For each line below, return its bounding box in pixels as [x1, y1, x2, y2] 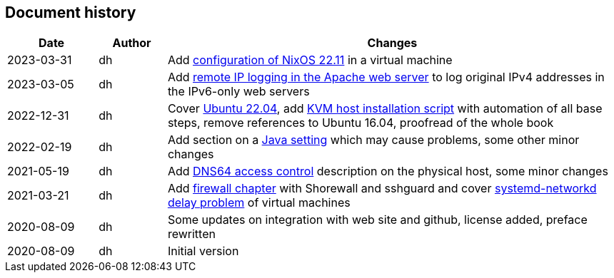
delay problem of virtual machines [167, 195, 351, 210]
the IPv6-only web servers [167, 84, 310, 99]
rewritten [167, 227, 216, 242]
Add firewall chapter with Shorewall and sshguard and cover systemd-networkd [167, 181, 597, 196]
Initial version [167, 244, 239, 259]
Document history [5, 4, 136, 21]
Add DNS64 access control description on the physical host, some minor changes [167, 164, 608, 179]
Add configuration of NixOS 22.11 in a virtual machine [167, 53, 453, 68]
